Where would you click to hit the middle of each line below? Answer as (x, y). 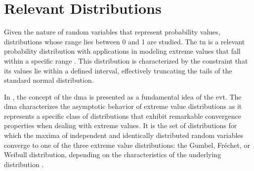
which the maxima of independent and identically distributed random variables (124, 135)
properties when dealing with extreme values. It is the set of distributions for (121, 125)
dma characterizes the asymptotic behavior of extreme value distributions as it (123, 106)
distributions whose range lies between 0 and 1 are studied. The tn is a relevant (125, 41)
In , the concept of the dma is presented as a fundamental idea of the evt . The (123, 96)
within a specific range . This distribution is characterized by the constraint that (126, 60)
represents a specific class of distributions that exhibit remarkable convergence (123, 116)
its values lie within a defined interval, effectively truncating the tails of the (118, 70)
